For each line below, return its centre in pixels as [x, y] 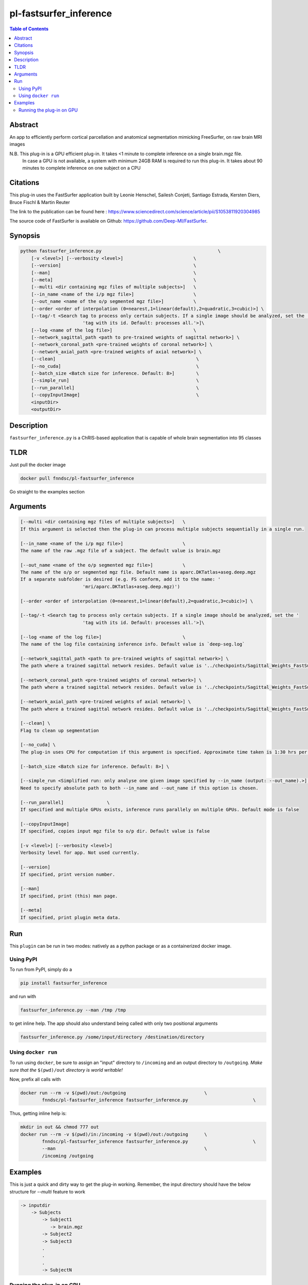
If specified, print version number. [68, 874]
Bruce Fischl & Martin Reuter [40, 202]
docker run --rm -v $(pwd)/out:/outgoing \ [114, 1093]
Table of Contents [29, 29]
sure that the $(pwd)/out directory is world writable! [66, 1070]
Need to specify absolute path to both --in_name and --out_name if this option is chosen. [139, 788]
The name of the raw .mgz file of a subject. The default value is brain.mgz [120, 550]
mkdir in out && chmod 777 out [60, 1127]
